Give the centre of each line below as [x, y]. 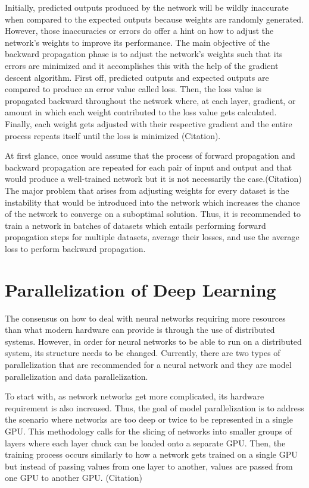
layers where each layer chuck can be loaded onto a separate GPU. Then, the [145, 443]
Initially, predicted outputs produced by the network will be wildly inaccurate [147, 7]
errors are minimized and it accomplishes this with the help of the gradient [142, 65]
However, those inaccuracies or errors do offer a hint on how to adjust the [139, 31]
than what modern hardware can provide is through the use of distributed [140, 330]
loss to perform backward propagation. [75, 248]
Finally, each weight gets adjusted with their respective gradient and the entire [149, 123]
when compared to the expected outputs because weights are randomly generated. [154, 19]
